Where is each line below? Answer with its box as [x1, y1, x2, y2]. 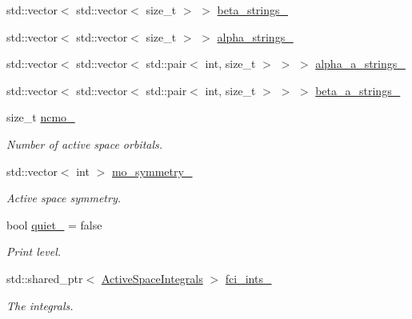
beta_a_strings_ [315, 82, 401, 98]
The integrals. [6, 297, 74, 313]
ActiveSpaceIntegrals [101, 269, 203, 286]
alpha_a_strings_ [315, 55, 406, 72]
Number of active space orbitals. [6, 135, 163, 152]
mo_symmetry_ [111, 162, 193, 179]
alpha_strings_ [217, 28, 294, 45]
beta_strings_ [217, 2, 289, 18]
